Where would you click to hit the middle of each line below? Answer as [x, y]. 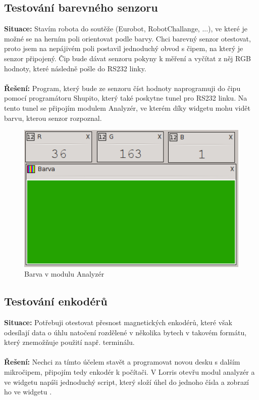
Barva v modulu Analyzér [64, 274]
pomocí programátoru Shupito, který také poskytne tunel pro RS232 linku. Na [126, 98]
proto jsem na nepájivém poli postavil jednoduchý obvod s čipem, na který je [124, 48]
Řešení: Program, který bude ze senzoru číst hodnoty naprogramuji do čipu [122, 88]
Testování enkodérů [56, 301]
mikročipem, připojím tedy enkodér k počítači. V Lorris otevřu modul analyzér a [129, 371]
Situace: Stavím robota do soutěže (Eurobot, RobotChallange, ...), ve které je [126, 29]
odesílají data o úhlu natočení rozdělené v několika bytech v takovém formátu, [125, 332]
